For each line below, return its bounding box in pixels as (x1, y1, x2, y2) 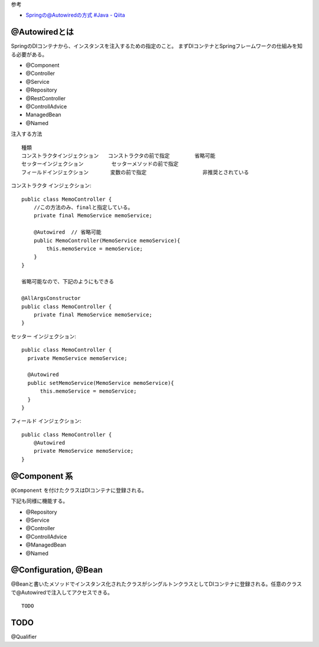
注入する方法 (11, 130, 43, 138)
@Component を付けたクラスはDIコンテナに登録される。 (11, 486, 147, 494)
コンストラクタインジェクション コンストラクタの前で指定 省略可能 (21, 152, 216, 159)
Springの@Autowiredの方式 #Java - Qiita (25, 12, 125, 19)
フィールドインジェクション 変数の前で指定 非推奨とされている (21, 169, 249, 175)
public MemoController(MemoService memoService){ (33, 237, 180, 244)
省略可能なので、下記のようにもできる (21, 278, 115, 285)
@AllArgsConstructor (21, 295, 81, 302)
